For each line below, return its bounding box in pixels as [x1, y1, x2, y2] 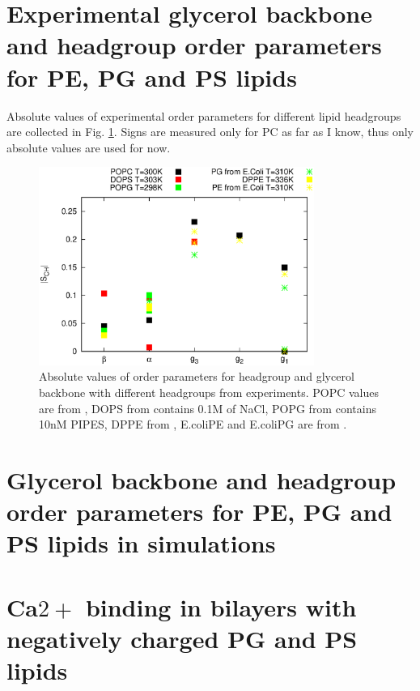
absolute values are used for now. [6, 139, 171, 156]
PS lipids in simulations [6, 527, 276, 560]
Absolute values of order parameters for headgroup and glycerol [39, 368, 354, 385]
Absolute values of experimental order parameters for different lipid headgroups [6, 107, 401, 124]
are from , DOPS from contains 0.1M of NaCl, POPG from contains [39, 399, 376, 416]
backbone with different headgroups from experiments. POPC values [39, 383, 380, 400]
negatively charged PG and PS [6, 621, 358, 655]
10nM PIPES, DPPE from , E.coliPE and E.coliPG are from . [39, 416, 347, 433]
